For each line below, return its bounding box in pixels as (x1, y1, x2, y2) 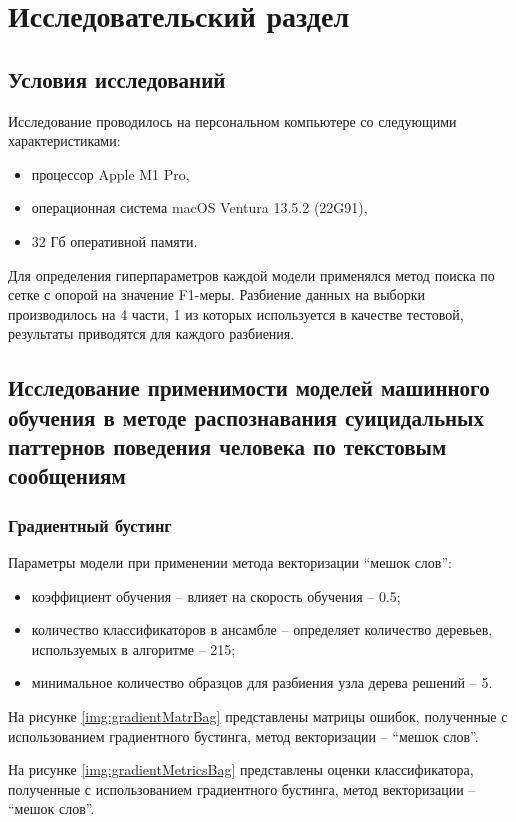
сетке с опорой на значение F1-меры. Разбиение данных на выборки (8, 284, 425, 305)
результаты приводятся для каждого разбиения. (8, 323, 295, 344)
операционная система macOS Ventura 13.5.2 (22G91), (31, 197, 368, 218)
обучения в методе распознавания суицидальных (8, 401, 485, 432)
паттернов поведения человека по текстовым (8, 431, 447, 462)
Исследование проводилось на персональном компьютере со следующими (8, 110, 457, 131)
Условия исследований (8, 63, 226, 94)
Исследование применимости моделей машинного (8, 372, 490, 403)
